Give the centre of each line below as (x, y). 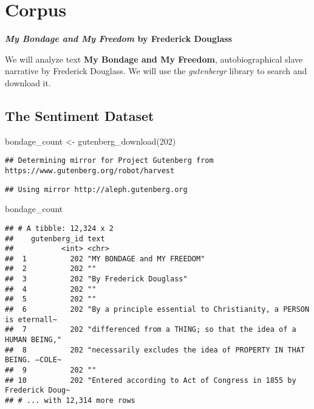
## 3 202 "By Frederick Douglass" (96, 279)
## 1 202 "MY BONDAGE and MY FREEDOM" (105, 259)
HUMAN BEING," (33, 340)
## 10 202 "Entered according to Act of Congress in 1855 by (151, 380)
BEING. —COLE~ (33, 360)
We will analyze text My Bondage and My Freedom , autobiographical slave (154, 59)
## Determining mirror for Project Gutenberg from (109, 161)
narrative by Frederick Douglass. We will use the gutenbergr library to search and (156, 71)
